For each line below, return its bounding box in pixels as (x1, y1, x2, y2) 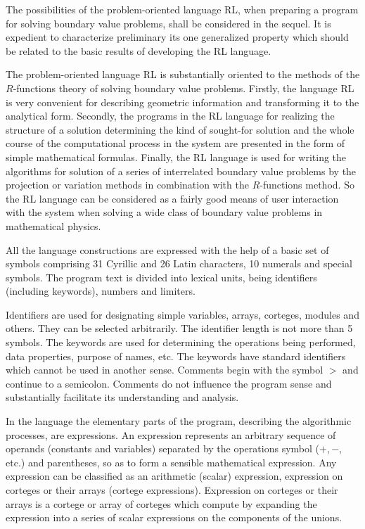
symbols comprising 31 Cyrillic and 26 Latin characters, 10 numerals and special (6, 256, 352, 271)
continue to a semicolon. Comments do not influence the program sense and (6, 376, 332, 390)
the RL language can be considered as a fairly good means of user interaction (6, 191, 339, 205)
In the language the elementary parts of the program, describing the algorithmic (6, 414, 352, 428)
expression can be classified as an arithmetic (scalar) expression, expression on (6, 469, 343, 483)
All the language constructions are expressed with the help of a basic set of (6, 242, 329, 257)
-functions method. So (260, 177, 354, 192)
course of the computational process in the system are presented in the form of (6, 136, 345, 151)
